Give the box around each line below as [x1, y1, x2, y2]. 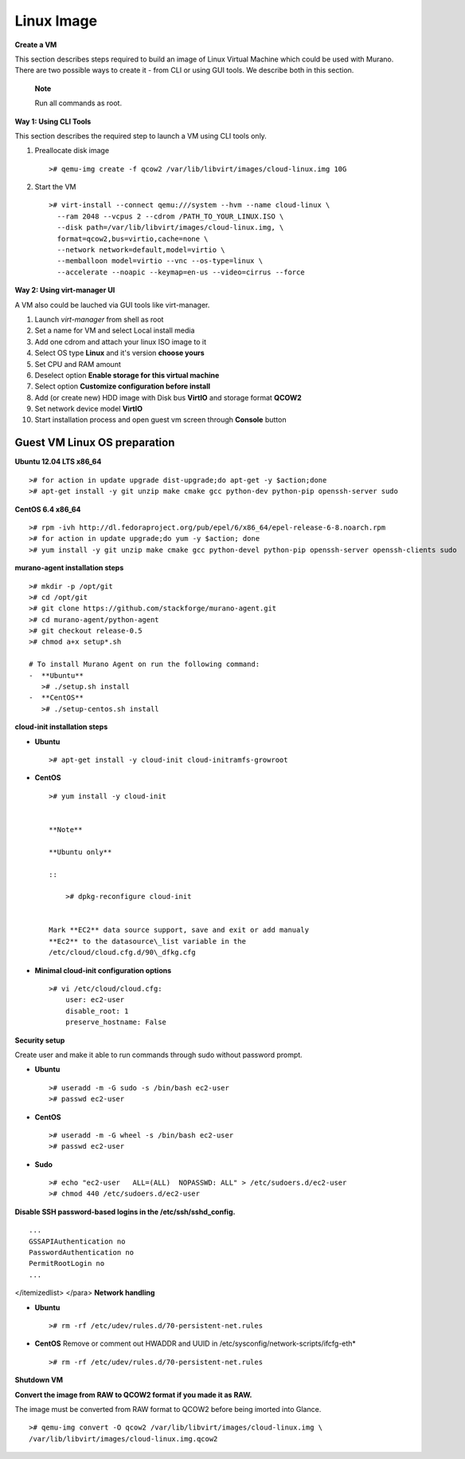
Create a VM [14, 40, 57, 49]
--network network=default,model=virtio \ [57, 246, 226, 254]
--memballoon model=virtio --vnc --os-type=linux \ [57, 256, 263, 266]
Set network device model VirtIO [34, 404, 143, 414]
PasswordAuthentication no [29, 1248, 135, 1257]
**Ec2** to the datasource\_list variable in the [49, 937, 247, 945]
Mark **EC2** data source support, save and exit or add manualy [49, 925, 310, 935]
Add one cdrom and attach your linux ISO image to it [34, 337, 207, 346]
